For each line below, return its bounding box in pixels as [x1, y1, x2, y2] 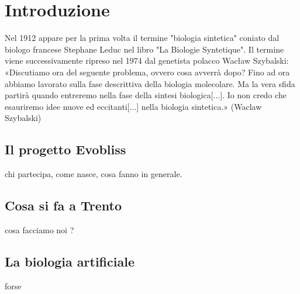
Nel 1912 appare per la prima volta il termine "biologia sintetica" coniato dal [5, 32, 280, 44]
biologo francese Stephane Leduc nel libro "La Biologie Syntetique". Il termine [5, 43, 284, 55]
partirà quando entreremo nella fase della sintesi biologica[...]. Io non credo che [5, 89, 287, 101]
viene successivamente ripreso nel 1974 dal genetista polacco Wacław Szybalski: [5, 54, 289, 67]
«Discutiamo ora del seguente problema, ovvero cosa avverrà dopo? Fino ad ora [5, 65, 290, 78]
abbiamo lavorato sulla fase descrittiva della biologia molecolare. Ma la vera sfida [5, 77, 295, 89]
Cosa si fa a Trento [5, 196, 122, 215]
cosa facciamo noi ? [5, 223, 74, 236]
